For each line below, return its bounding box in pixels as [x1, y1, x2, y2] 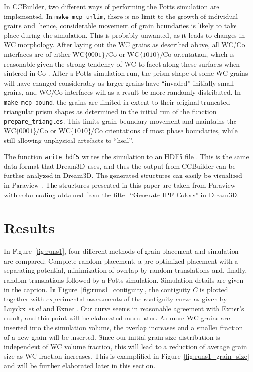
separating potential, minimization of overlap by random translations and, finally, [4, 265, 247, 275]
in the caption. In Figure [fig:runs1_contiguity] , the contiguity [4, 284, 191, 294]
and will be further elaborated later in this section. [4, 360, 156, 371]
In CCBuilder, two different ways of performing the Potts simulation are [4, 1, 219, 11]
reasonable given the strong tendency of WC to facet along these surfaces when [4, 58, 240, 69]
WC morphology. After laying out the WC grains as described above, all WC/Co [4, 39, 245, 50]
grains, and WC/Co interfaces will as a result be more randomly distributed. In [4, 87, 241, 97]
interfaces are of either [4, 49, 71, 59]
